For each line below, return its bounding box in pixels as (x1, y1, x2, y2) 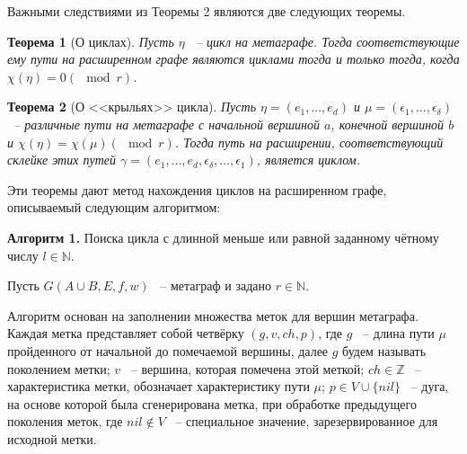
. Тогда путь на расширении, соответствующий (174, 132, 444, 151)
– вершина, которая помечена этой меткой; (130, 359, 365, 378)
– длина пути (363, 324, 435, 343)
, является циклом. (256, 150, 361, 169)
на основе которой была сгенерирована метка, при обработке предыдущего (7, 394, 417, 413)
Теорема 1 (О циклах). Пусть (7, 31, 174, 50)
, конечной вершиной (330, 114, 445, 133)
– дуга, (410, 377, 449, 396)
